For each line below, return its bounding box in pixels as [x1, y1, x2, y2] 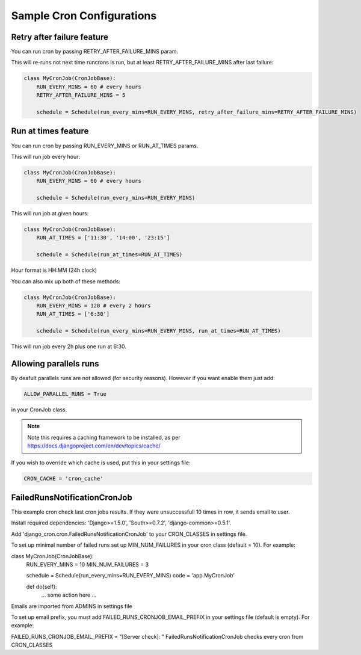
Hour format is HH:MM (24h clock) [11, 266, 97, 274]
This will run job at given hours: [11, 210, 89, 217]
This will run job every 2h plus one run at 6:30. [11, 343, 126, 350]
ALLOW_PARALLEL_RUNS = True [23, 390, 106, 397]
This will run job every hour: [11, 153, 81, 160]
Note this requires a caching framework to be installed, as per [27, 434, 180, 441]
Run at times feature [11, 126, 89, 137]
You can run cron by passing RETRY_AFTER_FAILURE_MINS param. [11, 48, 179, 55]
